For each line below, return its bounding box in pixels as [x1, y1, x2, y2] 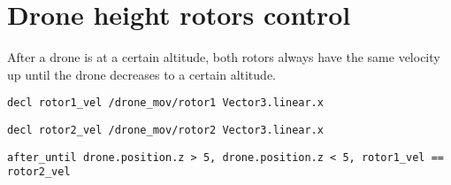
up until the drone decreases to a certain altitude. [7, 65, 276, 83]
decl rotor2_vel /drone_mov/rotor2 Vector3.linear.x [7, 123, 324, 136]
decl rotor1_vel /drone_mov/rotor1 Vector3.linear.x [7, 96, 324, 110]
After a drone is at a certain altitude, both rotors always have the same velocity [7, 48, 440, 66]
